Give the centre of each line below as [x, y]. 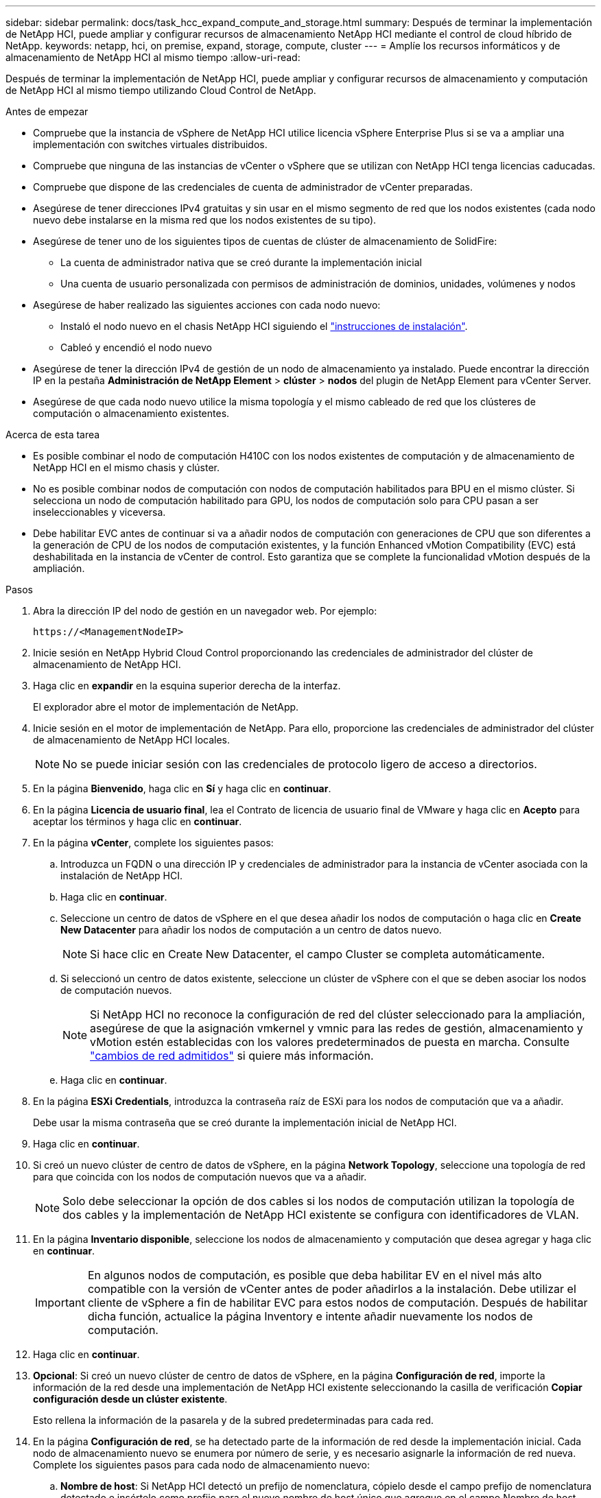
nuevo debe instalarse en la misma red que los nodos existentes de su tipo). [205, 220]
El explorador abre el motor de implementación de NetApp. [166, 707]
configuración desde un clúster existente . [130, 1399]
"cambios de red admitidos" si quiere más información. [232, 1056]
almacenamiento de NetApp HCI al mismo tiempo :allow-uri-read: [153, 57]
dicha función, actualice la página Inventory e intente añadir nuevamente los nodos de [310, 1316]
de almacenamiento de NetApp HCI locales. [131, 740]
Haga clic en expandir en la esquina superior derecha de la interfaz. [187, 686]
